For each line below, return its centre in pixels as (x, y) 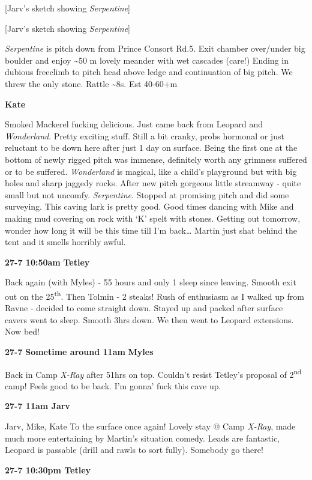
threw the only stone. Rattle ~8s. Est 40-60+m (91, 83)
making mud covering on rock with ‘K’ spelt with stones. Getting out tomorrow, (153, 218)
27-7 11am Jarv (37, 406)
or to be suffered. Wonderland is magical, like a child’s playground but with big (151, 171)
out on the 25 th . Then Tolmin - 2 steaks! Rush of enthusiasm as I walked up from (154, 295)
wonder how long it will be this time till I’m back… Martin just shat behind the (151, 230)
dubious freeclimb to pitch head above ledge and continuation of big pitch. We (149, 72)
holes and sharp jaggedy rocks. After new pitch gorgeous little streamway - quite (153, 183)
